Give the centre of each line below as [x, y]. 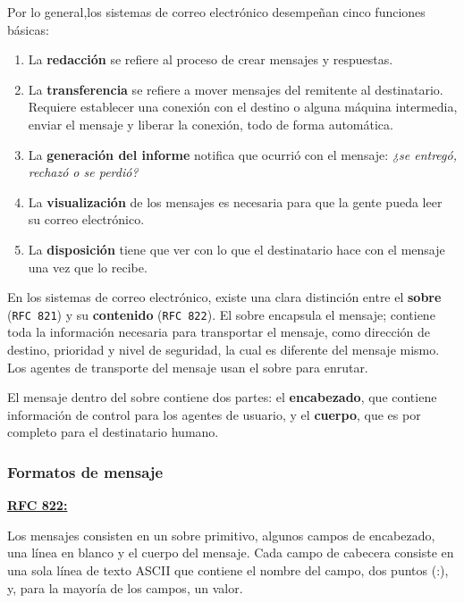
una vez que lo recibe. [88, 267]
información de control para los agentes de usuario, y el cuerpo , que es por [214, 414]
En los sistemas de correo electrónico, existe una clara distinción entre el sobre [224, 297]
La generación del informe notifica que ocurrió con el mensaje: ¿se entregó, [242, 154]
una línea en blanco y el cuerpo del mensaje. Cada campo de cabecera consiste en [231, 553]
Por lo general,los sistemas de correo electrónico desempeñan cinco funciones [216, 12]
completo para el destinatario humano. [113, 432]
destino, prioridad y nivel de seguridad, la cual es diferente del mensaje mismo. [224, 349]
